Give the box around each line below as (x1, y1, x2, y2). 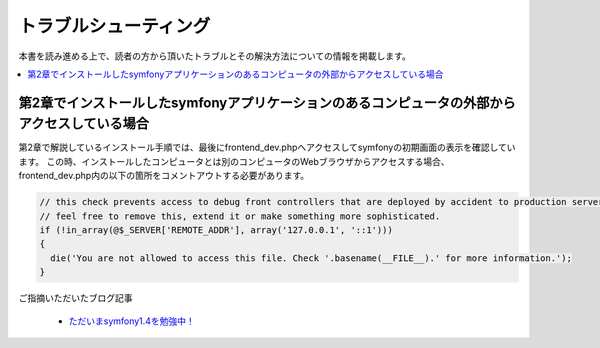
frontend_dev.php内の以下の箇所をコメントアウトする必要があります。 (18, 170, 310, 182)
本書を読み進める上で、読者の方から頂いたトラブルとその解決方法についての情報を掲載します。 (18, 50, 412, 62)
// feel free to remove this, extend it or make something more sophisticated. (39, 210, 441, 222)
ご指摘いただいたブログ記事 (18, 292, 133, 304)
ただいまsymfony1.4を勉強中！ (68, 315, 195, 327)
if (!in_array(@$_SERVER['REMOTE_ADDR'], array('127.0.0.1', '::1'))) (39, 224, 394, 235)
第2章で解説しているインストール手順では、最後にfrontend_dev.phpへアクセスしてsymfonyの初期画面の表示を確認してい (18, 141, 516, 154)
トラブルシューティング (18, 15, 211, 37)
